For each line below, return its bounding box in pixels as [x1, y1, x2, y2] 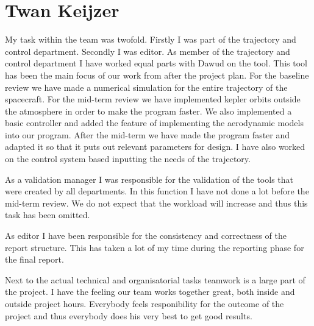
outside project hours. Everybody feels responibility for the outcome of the [5, 297, 284, 310]
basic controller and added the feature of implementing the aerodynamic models [5, 116, 304, 129]
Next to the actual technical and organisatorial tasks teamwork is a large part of [5, 273, 305, 286]
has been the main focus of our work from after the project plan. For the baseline [5, 68, 309, 81]
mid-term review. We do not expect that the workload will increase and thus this [5, 196, 308, 209]
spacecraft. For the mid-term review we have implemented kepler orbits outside [5, 93, 301, 105]
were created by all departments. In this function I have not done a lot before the [5, 185, 309, 197]
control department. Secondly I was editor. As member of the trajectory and [5, 44, 290, 57]
